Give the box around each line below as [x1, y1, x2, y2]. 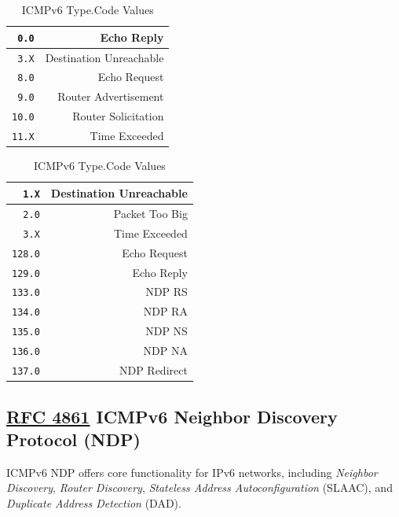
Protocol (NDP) [6, 427, 141, 451]
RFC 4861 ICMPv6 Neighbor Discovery [6, 404, 338, 428]
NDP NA [143, 342, 188, 359]
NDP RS [145, 283, 188, 300]
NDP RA [143, 303, 188, 319]
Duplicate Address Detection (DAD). [6, 494, 181, 511]
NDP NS [145, 323, 188, 339]
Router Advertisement [57, 88, 164, 105]
